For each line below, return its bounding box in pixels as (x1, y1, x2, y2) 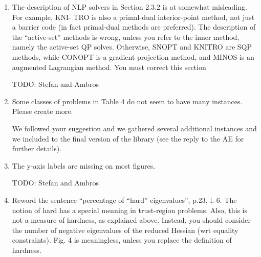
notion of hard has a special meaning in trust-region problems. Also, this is (12, 204, 248, 215)
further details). (12, 143, 62, 154)
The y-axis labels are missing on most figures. (12, 160, 156, 171)
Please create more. (12, 106, 73, 116)
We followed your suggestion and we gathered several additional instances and (12, 123, 257, 133)
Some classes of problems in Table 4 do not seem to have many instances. (12, 96, 243, 106)
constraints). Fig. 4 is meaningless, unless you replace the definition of (12, 235, 232, 245)
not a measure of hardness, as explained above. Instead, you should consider (12, 215, 251, 225)
